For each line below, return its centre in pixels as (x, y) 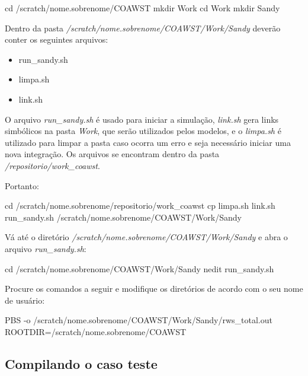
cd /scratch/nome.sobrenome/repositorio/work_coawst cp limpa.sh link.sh (140, 205)
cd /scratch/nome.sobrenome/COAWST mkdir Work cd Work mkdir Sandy (142, 8)
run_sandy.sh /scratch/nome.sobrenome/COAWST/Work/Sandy (123, 217)
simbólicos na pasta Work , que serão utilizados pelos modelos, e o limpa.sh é (143, 131)
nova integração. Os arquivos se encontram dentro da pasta (112, 154)
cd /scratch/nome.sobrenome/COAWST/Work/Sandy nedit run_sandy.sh (139, 268)
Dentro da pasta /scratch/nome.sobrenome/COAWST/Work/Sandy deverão (143, 28)
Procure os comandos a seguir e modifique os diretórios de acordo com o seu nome (154, 289)
